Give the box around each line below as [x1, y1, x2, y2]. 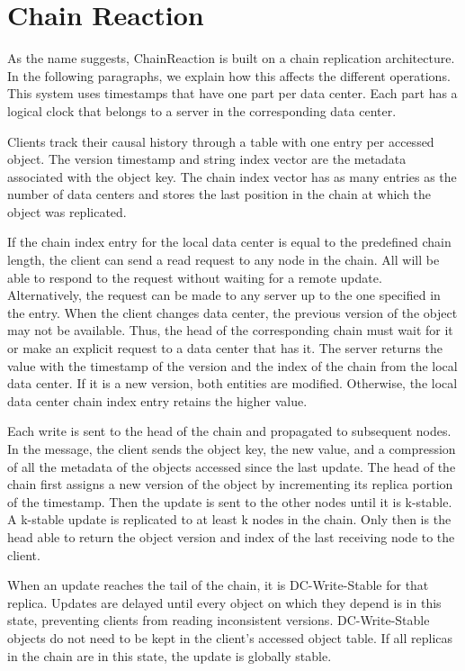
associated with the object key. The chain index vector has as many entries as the [7, 167, 457, 186]
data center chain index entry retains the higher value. [7, 391, 308, 410]
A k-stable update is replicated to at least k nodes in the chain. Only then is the [7, 510, 452, 529]
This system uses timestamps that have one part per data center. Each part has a [7, 84, 458, 103]
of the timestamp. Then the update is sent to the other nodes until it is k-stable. [7, 492, 452, 511]
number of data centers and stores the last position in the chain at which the [7, 185, 432, 204]
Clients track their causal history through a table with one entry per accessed [7, 131, 434, 150]
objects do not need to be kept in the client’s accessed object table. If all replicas [7, 628, 453, 647]
